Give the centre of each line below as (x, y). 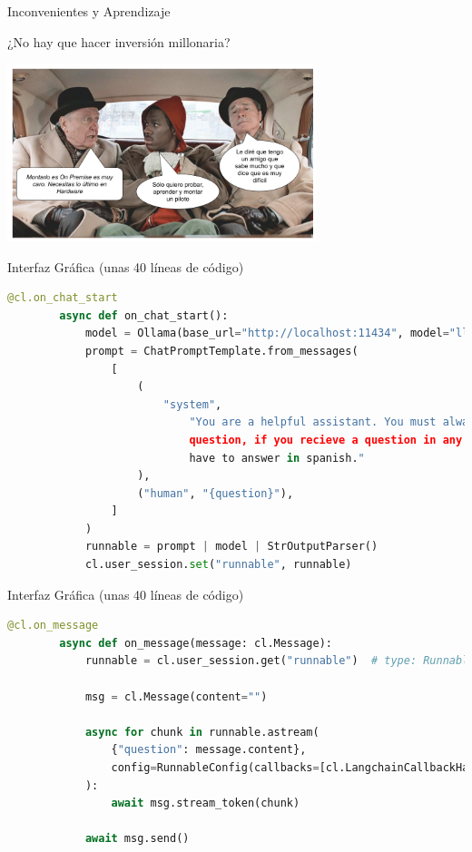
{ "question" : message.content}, (209, 750)
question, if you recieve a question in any (326, 440)
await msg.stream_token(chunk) (206, 803)
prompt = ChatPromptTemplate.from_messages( (221, 351)
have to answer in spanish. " (277, 458)
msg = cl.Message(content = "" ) (176, 696)
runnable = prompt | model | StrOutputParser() (231, 547)
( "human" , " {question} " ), (216, 493)
